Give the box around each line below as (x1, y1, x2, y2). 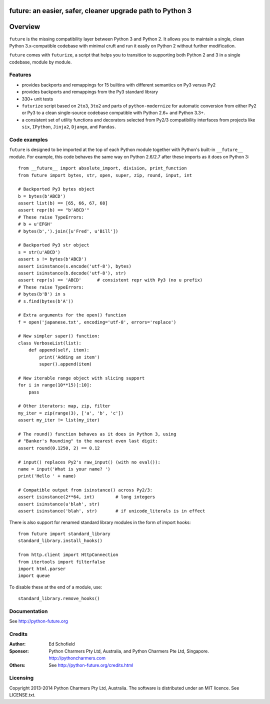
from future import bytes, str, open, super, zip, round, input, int (18, 172, 192, 178)
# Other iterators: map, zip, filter (18, 403, 111, 409)
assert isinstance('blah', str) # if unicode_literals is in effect (18, 508, 205, 514)
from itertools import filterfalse (18, 559, 105, 564)
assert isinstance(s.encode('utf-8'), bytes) (18, 263, 132, 269)
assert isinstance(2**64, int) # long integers (18, 494, 155, 500)
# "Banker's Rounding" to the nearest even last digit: (18, 438, 158, 444)
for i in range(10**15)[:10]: (18, 382, 92, 388)
